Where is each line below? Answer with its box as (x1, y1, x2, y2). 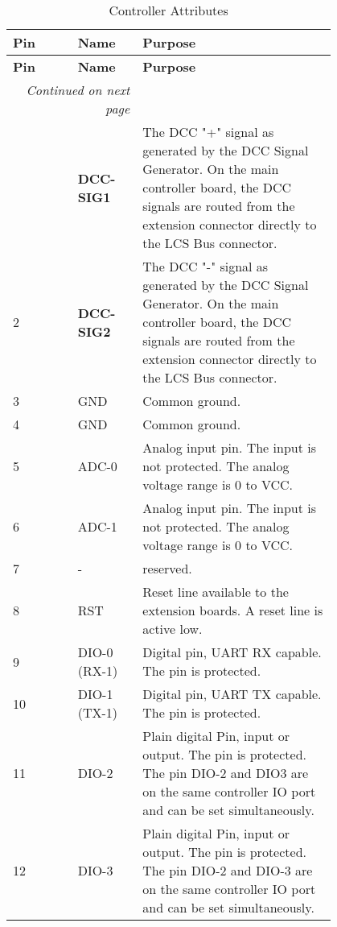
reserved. (142, 559, 192, 577)
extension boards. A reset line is (142, 601, 323, 619)
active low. (142, 619, 203, 638)
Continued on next (26, 81, 130, 99)
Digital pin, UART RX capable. (142, 643, 322, 661)
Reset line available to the (142, 582, 289, 601)
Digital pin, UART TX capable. (142, 685, 322, 703)
